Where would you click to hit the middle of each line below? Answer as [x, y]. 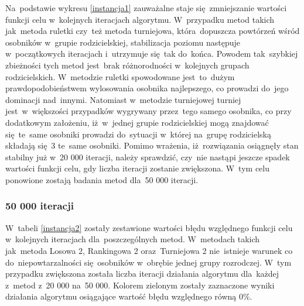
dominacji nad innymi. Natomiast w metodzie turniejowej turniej [123, 99]
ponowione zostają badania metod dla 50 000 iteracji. [102, 179]
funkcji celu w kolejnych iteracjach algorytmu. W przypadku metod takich [140, 19]
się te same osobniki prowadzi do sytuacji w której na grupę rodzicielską [138, 134]
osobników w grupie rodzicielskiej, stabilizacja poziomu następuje [123, 42]
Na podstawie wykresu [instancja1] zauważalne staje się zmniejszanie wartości [146, 8]
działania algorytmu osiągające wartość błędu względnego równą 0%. [129, 296]
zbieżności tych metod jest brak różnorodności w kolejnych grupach [127, 65]
